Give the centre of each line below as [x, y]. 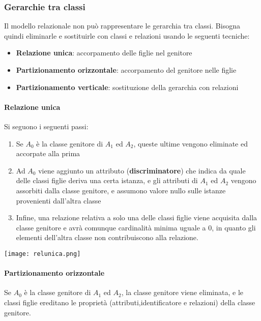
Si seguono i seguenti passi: [46, 126]
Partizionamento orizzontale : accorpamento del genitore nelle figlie [126, 70]
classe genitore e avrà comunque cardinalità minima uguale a [111, 227]
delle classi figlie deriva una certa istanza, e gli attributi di [107, 180]
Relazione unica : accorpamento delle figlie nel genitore [104, 53]
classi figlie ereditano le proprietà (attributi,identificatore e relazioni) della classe [130, 302]
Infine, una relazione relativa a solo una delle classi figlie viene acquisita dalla [137, 217]
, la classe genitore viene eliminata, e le [182, 292]
